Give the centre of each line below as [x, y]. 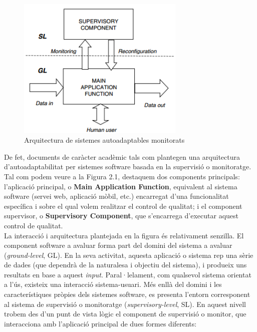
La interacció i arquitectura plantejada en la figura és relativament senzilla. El [124, 235]
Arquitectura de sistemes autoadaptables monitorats [104, 140]
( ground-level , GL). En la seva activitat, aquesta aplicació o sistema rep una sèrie [129, 255]
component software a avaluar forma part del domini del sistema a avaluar [118, 245]
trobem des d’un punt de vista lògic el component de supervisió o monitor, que [125, 314]
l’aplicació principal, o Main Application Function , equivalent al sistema [121, 186]
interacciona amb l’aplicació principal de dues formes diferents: [100, 323]
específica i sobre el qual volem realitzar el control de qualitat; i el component [123, 206]
